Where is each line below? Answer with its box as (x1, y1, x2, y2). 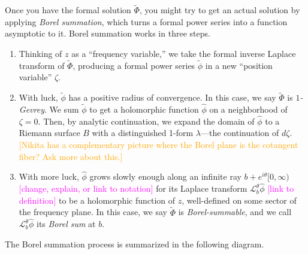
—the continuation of (201, 126, 279, 139)
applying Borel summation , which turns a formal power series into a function (5, 15, 288, 28)
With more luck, (19, 170, 79, 183)
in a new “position (205, 59, 273, 71)
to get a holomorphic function (89, 103, 199, 116)
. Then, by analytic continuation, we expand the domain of (38, 114, 255, 127)
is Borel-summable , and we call (178, 205, 292, 218)
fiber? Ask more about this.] (19, 150, 123, 162)
